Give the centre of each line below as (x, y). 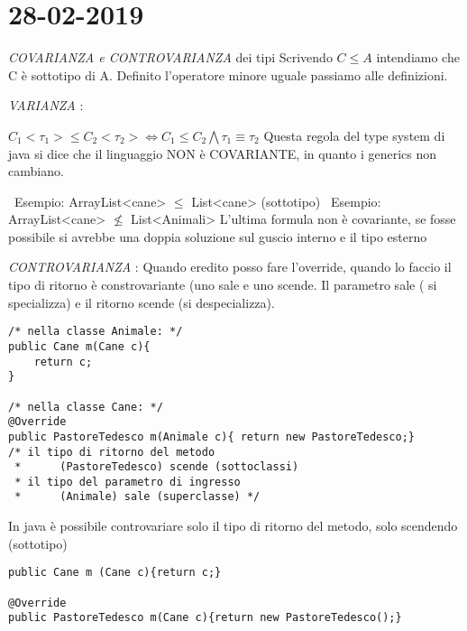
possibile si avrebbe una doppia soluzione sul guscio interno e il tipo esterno (218, 236)
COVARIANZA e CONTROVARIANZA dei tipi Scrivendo (170, 57)
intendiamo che (418, 57)
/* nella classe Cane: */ (86, 407)
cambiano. (36, 171)
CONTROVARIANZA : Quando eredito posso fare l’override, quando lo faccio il (230, 267)
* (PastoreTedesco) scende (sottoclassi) (157, 467)
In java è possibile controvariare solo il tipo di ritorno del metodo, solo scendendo (233, 526)
